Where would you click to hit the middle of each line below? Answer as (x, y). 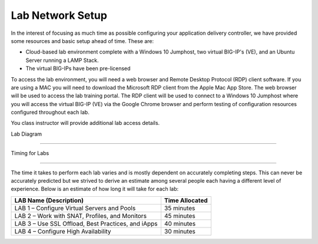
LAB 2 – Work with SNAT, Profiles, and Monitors (81, 216)
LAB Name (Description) (49, 200)
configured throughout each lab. (50, 113)
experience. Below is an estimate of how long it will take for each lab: (95, 189)
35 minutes (180, 208)
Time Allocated (186, 200)
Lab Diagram (26, 134)
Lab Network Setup (59, 15)
